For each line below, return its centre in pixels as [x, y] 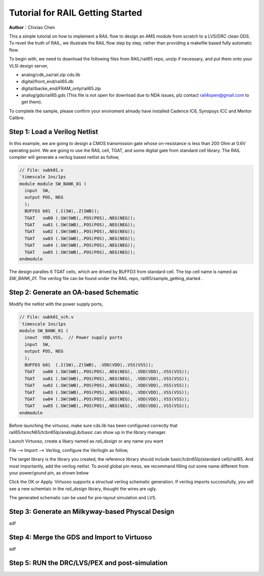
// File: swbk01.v [41, 170]
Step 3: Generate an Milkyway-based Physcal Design [92, 512]
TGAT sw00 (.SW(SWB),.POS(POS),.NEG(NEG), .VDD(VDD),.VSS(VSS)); [107, 372]
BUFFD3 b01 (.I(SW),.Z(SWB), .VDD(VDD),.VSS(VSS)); [89, 365]
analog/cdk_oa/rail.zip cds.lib [51, 75]
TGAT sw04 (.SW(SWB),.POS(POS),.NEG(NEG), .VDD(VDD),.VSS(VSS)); [107, 399]
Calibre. [17, 118]
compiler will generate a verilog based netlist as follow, [64, 157]
